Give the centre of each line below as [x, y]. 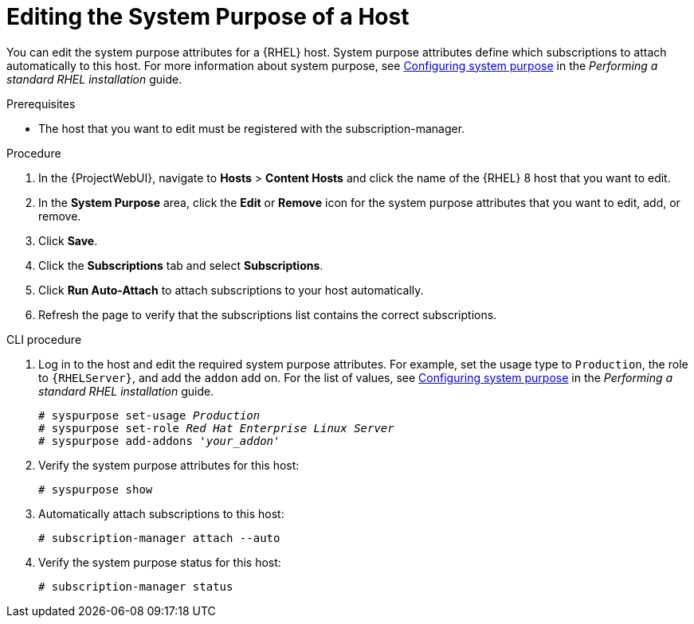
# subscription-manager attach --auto [159, 538]
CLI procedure [44, 339]
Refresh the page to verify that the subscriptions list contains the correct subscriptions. [268, 314]
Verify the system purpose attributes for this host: [169, 465]
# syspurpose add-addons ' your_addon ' [159, 441]
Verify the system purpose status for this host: [160, 562]
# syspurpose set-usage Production [149, 415]
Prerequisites [41, 103]
